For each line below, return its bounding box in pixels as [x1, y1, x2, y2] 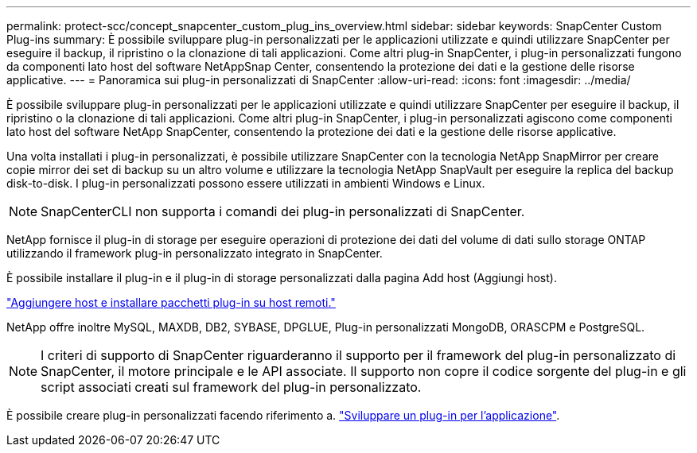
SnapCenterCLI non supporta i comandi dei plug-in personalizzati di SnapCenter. [41, 203, 525, 219]
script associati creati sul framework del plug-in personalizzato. [41, 379, 422, 395]
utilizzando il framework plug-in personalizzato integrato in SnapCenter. [6, 246, 383, 260]
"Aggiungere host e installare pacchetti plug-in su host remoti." [6, 296, 336, 309]
